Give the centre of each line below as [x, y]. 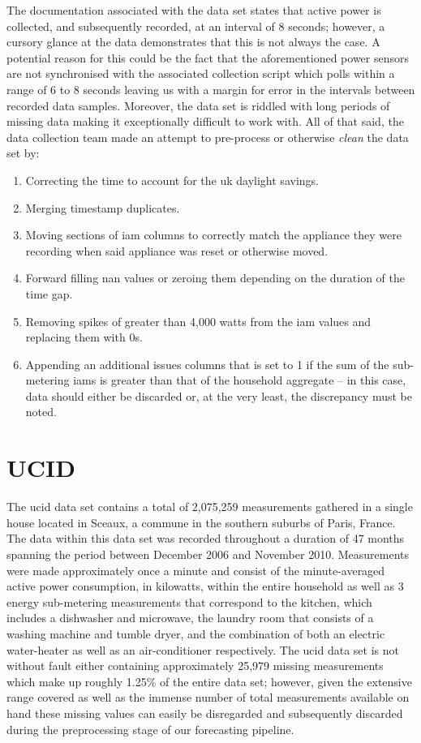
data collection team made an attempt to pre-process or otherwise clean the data [208, 137]
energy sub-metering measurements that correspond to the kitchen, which [189, 601]
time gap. [49, 293]
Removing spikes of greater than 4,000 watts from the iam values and [198, 321]
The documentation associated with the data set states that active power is [194, 10]
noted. [41, 412]
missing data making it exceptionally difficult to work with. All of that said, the [205, 121]
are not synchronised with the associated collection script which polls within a [201, 73]
